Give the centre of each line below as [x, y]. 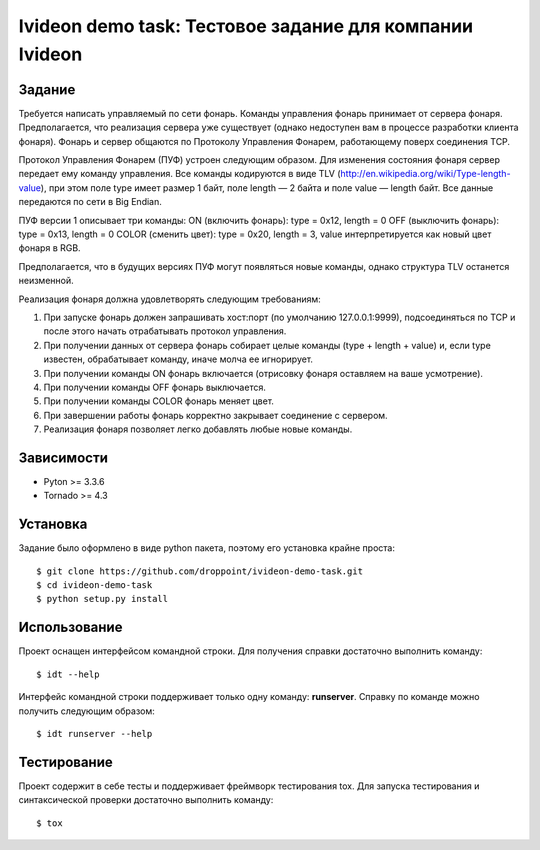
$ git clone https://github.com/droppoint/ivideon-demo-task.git [200, 571]
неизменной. [46, 281]
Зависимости [63, 457]
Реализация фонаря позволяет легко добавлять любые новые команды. [198, 429]
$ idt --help [68, 674]
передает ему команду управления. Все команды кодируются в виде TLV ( [179, 174]
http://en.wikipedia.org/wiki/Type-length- [425, 174]
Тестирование [66, 761]
